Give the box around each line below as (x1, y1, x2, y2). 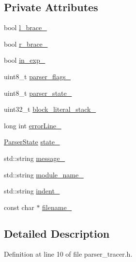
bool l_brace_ (4, 22, 47, 33)
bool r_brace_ (4, 38, 48, 49)
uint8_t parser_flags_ (4, 71, 71, 81)
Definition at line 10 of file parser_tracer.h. (4, 248, 133, 259)
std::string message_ (4, 153, 65, 163)
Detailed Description (4, 226, 110, 241)
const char (4, 202, 34, 212)
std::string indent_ (4, 186, 60, 196)
